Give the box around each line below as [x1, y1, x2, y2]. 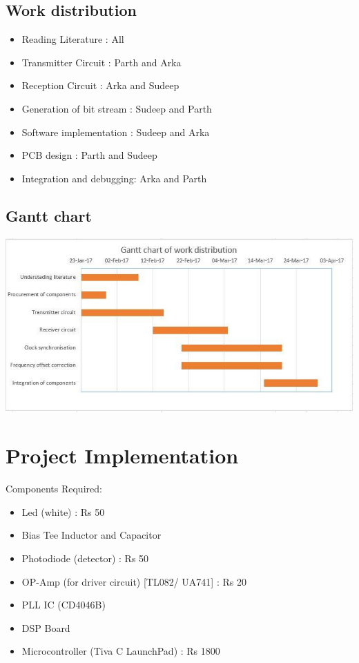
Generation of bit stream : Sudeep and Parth [21, 101, 212, 115]
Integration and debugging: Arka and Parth [21, 171, 207, 185]
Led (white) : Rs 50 [21, 504, 105, 519]
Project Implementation [6, 441, 239, 470]
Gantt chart [6, 204, 92, 226]
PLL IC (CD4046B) [21, 597, 106, 612]
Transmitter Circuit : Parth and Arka [21, 55, 182, 69]
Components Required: [6, 481, 102, 496]
